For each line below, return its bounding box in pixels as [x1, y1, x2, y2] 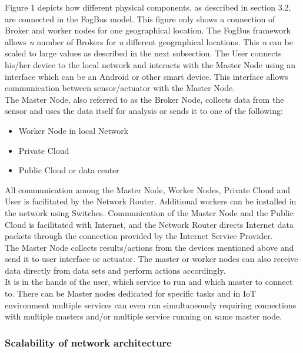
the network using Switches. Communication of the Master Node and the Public [5, 206, 294, 218]
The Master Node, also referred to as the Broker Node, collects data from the [5, 93, 284, 105]
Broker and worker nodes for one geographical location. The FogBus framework [5, 24, 291, 36]
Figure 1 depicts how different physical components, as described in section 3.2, [5, 1, 291, 13]
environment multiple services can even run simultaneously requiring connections [5, 298, 297, 311]
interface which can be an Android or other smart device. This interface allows [5, 70, 288, 82]
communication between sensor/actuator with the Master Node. [5, 82, 235, 94]
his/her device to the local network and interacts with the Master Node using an [5, 58, 295, 70]
